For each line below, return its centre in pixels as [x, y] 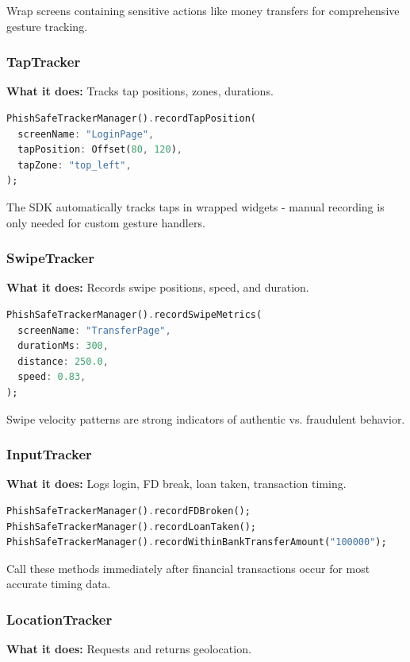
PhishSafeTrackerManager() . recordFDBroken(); [128, 511]
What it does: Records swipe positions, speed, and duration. [158, 287]
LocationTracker [59, 619]
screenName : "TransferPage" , [94, 330]
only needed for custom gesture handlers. [106, 222]
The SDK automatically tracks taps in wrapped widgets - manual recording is [195, 206]
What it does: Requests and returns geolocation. [129, 649]
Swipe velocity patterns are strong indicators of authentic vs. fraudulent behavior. [206, 418]
